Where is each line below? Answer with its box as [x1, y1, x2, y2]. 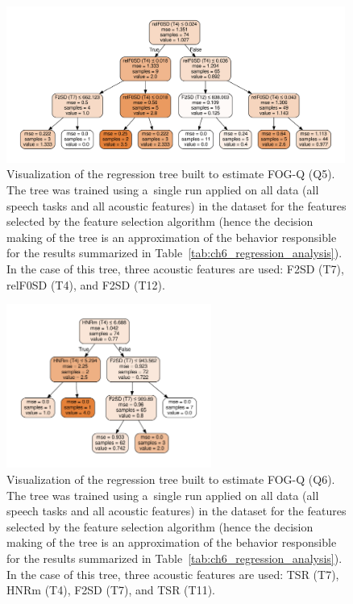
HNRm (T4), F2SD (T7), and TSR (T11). [6, 581, 215, 598]
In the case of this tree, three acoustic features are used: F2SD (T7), [6, 260, 344, 277]
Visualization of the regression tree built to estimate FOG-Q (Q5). [6, 165, 335, 182]
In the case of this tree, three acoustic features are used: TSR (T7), [6, 565, 339, 582]
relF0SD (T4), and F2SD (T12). [6, 276, 165, 293]
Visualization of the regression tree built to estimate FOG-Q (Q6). [6, 471, 335, 488]
